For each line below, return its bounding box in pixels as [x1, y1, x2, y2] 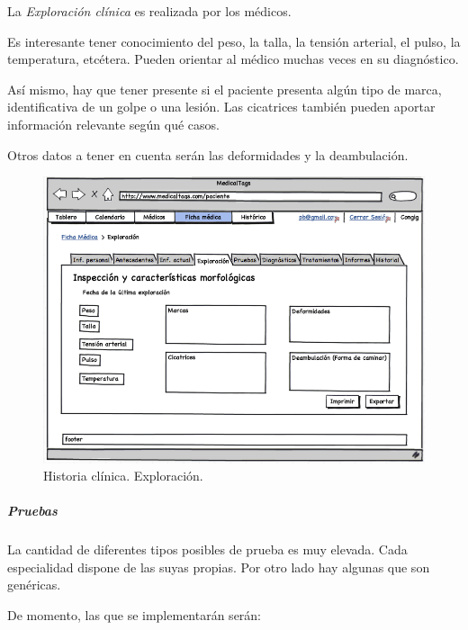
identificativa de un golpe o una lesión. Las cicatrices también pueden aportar [7, 97, 436, 116]
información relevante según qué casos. [7, 114, 220, 133]
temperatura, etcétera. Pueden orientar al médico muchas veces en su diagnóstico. [7, 49, 459, 68]
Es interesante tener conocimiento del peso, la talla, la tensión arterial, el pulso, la [7, 31, 461, 50]
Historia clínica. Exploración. [43, 466, 203, 485]
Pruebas [7, 501, 58, 520]
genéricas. [7, 575, 61, 594]
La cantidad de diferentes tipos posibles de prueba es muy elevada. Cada [7, 540, 408, 559]
